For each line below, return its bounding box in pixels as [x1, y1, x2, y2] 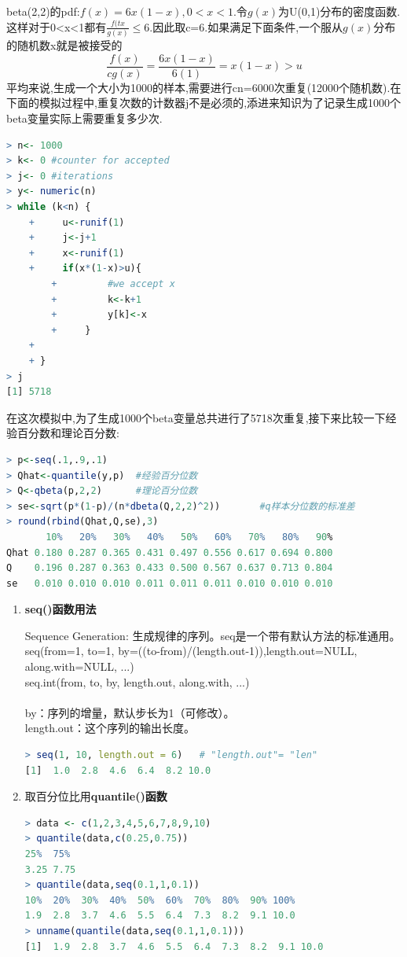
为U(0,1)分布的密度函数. [278, 3, 401, 19]
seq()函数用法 [24, 601, 97, 617]
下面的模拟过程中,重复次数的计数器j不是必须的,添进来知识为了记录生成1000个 [6, 94, 401, 111]
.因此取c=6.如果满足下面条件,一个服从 [149, 18, 343, 35]
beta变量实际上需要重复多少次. [6, 110, 163, 127]
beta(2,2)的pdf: [6, 3, 80, 19]
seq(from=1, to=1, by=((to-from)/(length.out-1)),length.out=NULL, [24, 642, 357, 659]
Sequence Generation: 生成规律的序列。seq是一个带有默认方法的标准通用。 [24, 627, 401, 643]
